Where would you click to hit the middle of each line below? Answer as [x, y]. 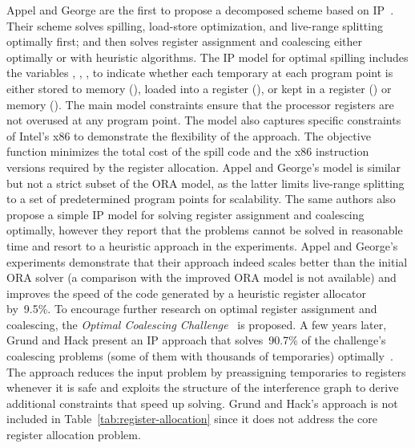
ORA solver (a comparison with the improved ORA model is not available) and [201, 277]
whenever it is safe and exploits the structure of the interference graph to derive [203, 387]
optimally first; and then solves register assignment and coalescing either [185, 41]
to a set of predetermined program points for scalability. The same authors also [201, 199]
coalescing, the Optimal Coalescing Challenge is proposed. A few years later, [197, 324]
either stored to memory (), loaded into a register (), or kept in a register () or [199, 88]
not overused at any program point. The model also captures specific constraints [204, 120]
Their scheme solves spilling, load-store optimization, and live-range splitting [195, 25]
